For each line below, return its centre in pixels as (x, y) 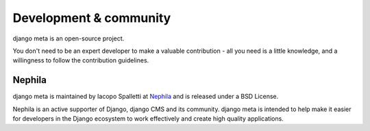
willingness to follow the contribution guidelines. (81, 60)
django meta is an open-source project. (69, 38)
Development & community (92, 18)
